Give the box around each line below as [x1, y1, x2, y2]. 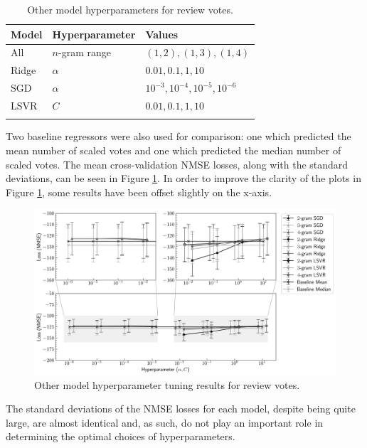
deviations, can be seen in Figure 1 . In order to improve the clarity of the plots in [6, 171, 361, 186]
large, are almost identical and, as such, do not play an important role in [6, 415, 324, 430]
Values [145, 26, 179, 41]
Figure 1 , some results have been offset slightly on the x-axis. [6, 184, 272, 199]
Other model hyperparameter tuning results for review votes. [34, 377, 300, 392]
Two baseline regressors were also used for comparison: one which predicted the [6, 129, 351, 144]
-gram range [58, 45, 111, 60]
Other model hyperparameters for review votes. [27, 2, 233, 16]
